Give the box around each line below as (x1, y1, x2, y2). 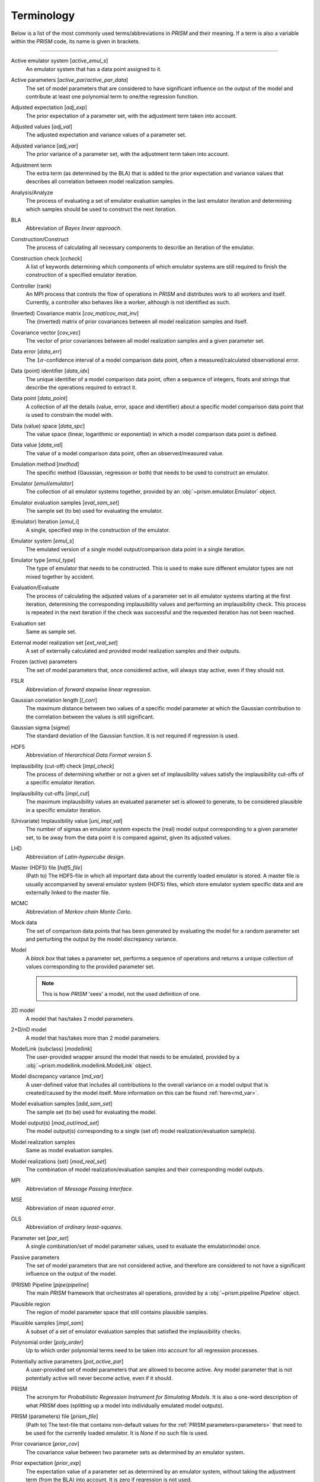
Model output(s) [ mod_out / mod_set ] (11, 1119, 100, 1126)
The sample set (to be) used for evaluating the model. (25, 1109, 157, 1116)
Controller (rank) (11, 282, 52, 289)
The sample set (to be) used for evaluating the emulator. (25, 507, 163, 515)
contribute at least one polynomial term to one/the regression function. (25, 92, 199, 100)
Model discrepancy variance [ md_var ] (11, 1073, 104, 1080)
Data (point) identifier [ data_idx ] (11, 368, 89, 375)
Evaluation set (11, 619, 46, 627)
